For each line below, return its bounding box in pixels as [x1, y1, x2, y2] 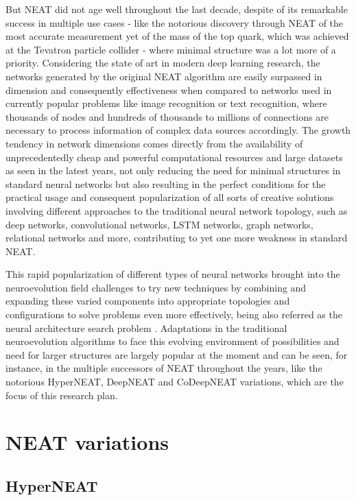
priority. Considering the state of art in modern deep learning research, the [5, 56, 320, 70]
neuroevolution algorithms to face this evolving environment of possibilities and [5, 334, 340, 348]
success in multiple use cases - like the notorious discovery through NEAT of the [5, 15, 344, 29]
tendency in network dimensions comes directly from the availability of [5, 136, 303, 150]
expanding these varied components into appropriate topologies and [5, 294, 290, 308]
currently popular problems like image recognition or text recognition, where [5, 96, 327, 110]
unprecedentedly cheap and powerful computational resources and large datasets [5, 150, 343, 164]
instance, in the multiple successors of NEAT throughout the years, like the [5, 361, 322, 375]
